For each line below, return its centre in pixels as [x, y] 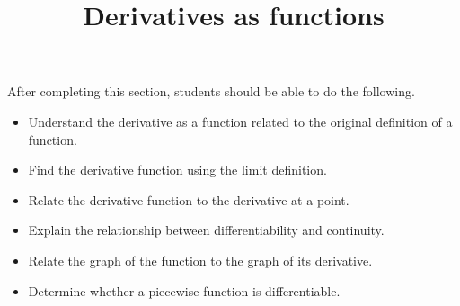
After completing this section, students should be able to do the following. [211, 91]
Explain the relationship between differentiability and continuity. [206, 230]
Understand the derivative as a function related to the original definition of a [240, 121]
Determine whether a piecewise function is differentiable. [184, 290]
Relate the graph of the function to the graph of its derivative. [200, 260]
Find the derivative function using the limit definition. [177, 170]
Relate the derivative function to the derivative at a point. [189, 199]
